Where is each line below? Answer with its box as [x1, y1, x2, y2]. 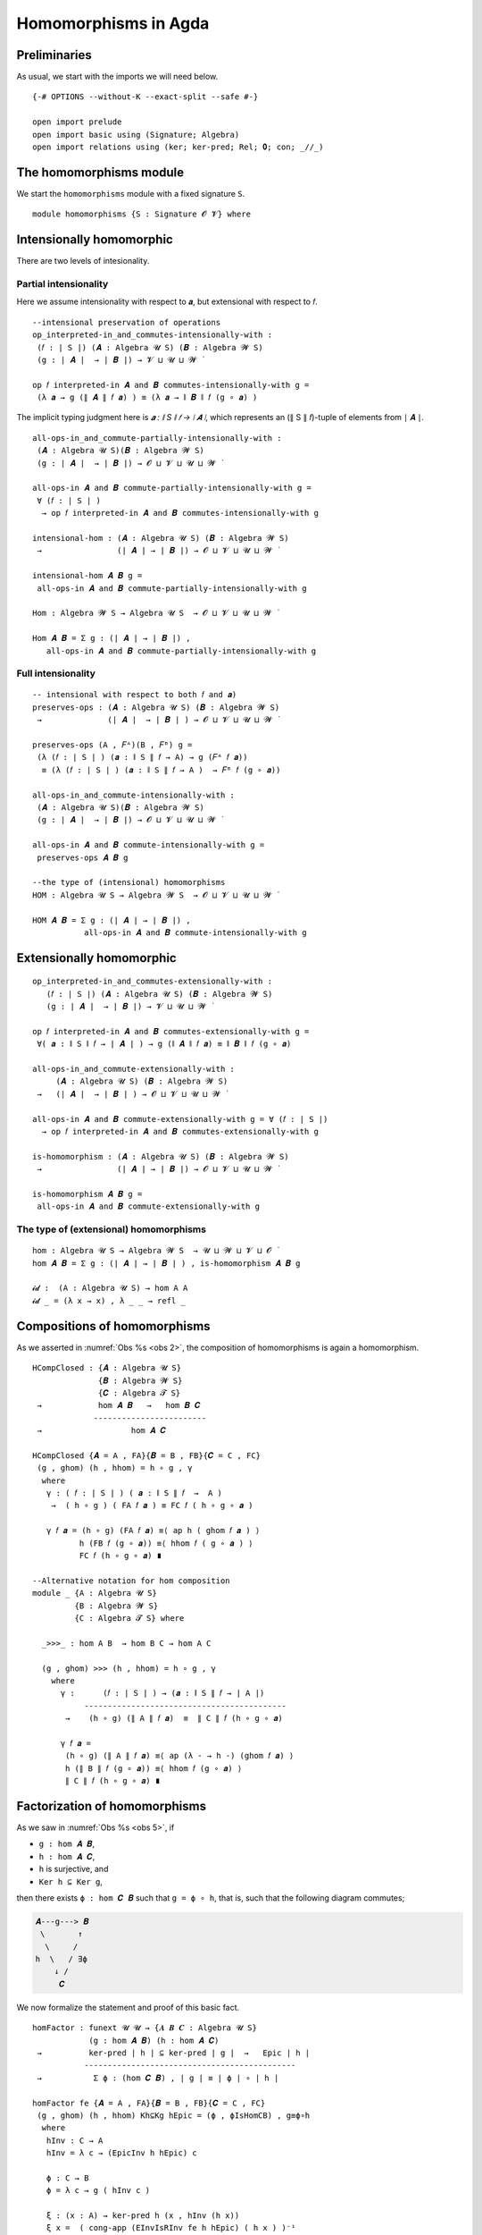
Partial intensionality [16, 277, 109, 290]
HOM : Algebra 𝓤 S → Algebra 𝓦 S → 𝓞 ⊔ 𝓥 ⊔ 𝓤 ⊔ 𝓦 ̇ [32, 890, 277, 900]
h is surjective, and [38, 1864, 109, 1875]
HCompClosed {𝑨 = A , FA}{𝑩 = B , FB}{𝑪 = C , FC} [32, 1450, 261, 1461]
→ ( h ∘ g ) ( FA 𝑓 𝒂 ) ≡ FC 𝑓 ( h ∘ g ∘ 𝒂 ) [50, 1500, 253, 1511]
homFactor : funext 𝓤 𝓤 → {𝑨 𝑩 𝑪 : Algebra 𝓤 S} [32, 2023, 258, 2033]
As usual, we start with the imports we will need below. [16, 72, 219, 82]
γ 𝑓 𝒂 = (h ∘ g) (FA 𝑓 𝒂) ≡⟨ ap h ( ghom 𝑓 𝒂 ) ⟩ [46, 1525, 261, 1536]
